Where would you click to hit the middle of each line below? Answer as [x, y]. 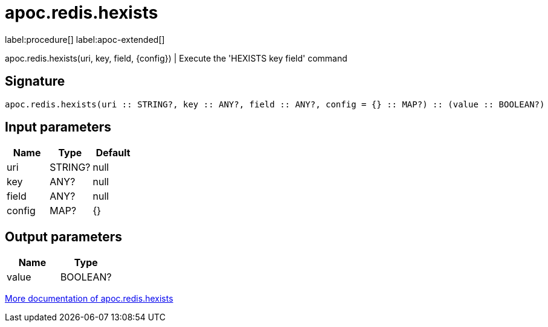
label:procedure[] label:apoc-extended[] [85, 39]
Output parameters [63, 237]
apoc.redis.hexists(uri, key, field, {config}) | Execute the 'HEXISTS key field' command [176, 58]
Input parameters [58, 127]
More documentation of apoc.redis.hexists [89, 299]
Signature [35, 81]
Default [113, 153]
